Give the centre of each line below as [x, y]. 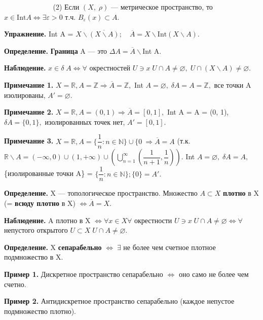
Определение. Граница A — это [56, 50]
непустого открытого [36, 230]
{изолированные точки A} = [48, 173]
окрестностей [110, 68]
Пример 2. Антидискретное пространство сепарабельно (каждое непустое [119, 301]
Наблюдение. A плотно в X [47, 220]
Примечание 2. [29, 112]
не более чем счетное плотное [170, 247]
